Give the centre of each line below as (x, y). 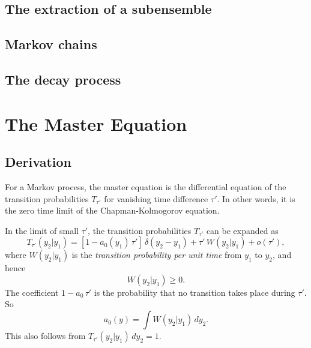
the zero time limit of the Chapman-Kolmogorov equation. (112, 210)
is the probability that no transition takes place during (195, 292)
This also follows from (45, 336)
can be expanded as (242, 230)
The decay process (63, 79)
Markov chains (51, 44)
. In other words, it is (256, 198)
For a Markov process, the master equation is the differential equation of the (146, 186)
